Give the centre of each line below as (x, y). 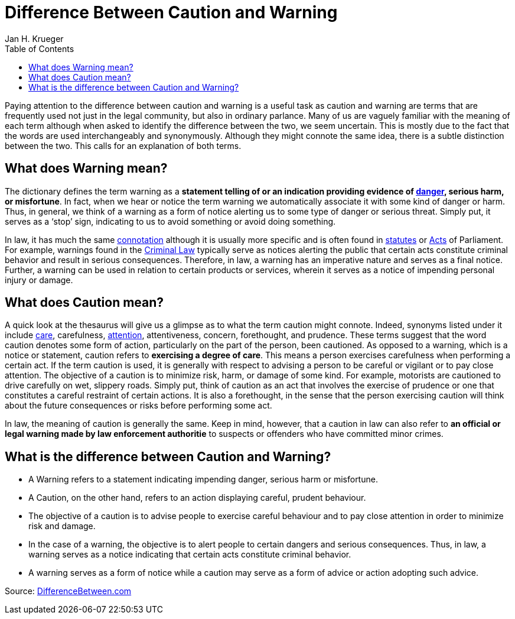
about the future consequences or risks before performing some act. (138, 406)
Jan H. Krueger (34, 38)
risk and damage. (62, 526)
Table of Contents (40, 48)
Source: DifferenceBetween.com (68, 591)
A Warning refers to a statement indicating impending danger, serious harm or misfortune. (203, 479)
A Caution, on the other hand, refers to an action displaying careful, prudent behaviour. (197, 498)
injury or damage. (39, 280)
